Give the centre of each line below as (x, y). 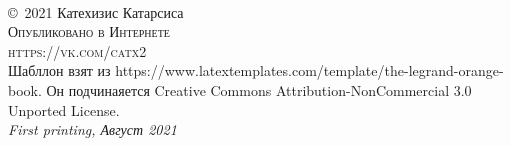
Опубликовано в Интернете (89, 31)
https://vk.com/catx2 (77, 50)
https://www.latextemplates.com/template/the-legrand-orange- (309, 70)
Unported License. (64, 109)
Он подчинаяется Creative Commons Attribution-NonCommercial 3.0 (259, 89)
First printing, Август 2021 (92, 129)
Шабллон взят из (59, 70)
